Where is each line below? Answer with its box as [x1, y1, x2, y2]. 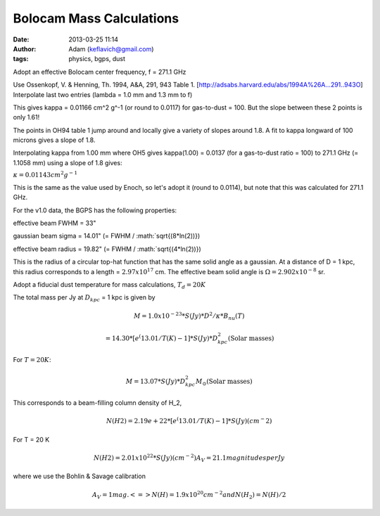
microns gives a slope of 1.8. [13, 136, 96, 144]
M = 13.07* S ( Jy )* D [125, 377, 186, 385]
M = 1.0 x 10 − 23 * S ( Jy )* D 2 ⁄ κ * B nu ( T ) [134, 310, 245, 321]
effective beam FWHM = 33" [13, 219, 96, 227]
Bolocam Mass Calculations [13, 11, 179, 26]
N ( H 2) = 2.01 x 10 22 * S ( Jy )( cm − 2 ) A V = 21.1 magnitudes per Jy [93, 453, 285, 463]
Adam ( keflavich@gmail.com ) [68, 44, 154, 53]
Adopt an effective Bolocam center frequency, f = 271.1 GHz [13, 67, 186, 76]
